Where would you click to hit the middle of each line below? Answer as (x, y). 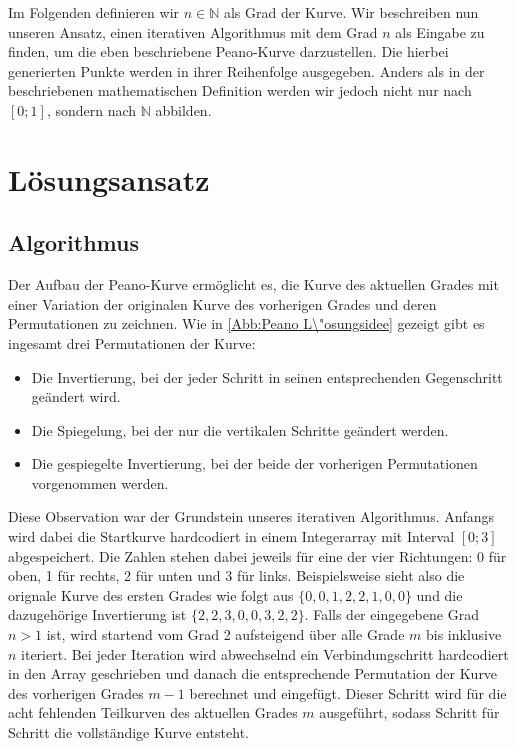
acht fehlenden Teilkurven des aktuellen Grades (153, 712)
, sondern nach (91, 109)
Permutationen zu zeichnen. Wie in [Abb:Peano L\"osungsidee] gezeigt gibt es (246, 323)
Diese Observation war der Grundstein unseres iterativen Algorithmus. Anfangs (251, 516)
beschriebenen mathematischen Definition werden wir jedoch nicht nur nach (240, 90)
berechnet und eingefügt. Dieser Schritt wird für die (348, 692)
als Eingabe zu (440, 31)
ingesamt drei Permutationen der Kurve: (132, 342)
